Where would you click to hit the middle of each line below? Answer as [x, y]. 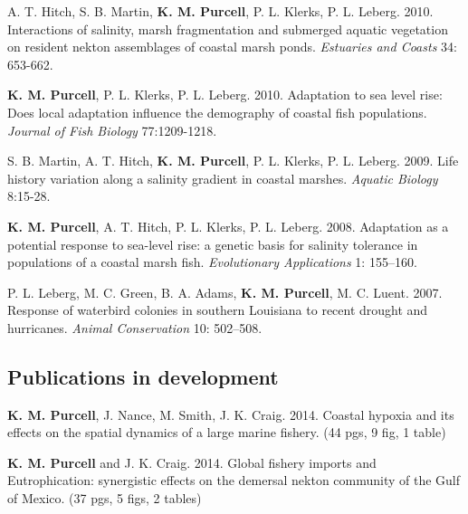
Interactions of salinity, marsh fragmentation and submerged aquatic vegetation [228, 29]
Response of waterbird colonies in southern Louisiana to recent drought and [218, 310]
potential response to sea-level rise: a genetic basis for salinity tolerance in [213, 244]
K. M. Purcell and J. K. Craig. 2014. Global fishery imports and [192, 462]
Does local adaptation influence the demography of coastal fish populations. [217, 112]
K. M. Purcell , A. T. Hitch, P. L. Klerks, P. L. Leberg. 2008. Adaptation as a [228, 226]
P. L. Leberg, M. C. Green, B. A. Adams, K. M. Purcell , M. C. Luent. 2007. [225, 292]
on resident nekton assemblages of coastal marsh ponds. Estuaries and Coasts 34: [232, 47]
